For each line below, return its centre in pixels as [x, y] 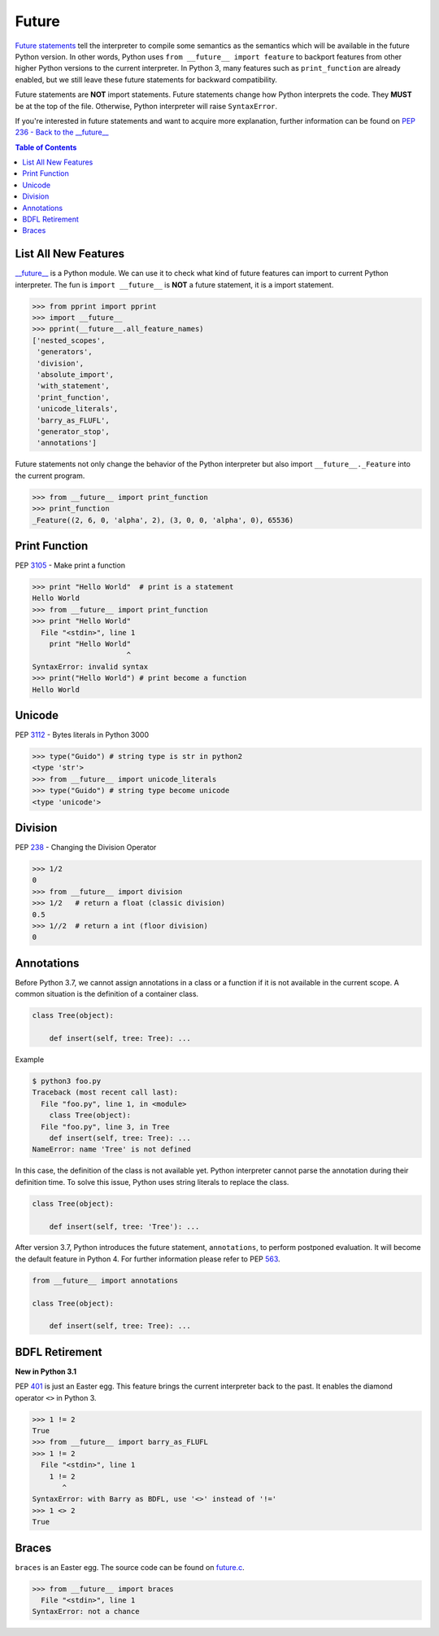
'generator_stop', [73, 431]
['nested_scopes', [69, 340]
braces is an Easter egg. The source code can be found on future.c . [130, 1567]
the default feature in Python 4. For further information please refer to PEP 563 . [148, 1259]
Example [30, 1059]
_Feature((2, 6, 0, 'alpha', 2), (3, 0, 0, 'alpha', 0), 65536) [163, 520]
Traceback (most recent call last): [105, 1092]
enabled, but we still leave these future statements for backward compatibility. [146, 79]
